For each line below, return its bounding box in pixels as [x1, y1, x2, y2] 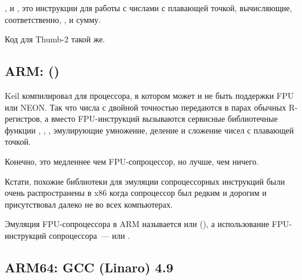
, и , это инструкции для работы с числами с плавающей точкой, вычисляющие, [5, 2, 293, 14]
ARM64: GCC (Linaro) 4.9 [5, 258, 174, 276]
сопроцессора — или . [49, 229, 130, 241]
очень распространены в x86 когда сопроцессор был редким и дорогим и [5, 186, 267, 199]
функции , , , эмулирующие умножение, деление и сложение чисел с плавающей [5, 124, 294, 136]
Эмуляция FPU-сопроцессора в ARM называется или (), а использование [5, 218, 270, 230]
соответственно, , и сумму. [5, 13, 101, 25]
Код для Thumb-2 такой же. [5, 33, 105, 45]
